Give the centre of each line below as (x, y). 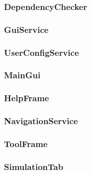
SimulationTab (34, 166)
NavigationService (41, 121)
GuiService (26, 29)
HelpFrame (27, 98)
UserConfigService (42, 52)
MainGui (22, 75)
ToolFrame (26, 143)
